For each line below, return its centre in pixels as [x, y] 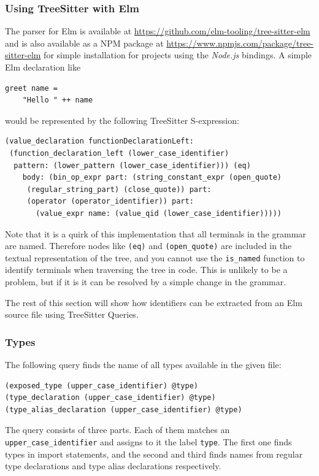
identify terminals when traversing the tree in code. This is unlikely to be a [146, 270]
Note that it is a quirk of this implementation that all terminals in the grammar [156, 233]
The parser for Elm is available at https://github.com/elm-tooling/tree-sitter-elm [158, 31]
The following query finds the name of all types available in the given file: [143, 365]
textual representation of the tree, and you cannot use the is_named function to [155, 257]
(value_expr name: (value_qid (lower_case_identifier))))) [159, 213]
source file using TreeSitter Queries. [72, 314]
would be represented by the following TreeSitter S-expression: [122, 120]
